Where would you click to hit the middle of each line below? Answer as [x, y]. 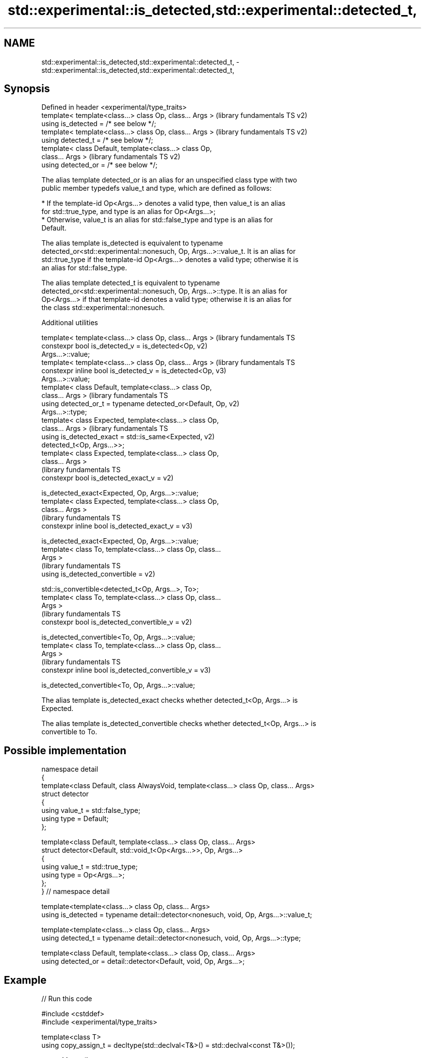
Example [25, 980]
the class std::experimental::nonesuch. [103, 308]
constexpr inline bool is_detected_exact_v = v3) [117, 526]
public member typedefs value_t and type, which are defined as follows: [156, 188]
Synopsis [27, 89]
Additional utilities [70, 323]
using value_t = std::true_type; [90, 867]
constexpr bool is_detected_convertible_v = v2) [117, 622]
